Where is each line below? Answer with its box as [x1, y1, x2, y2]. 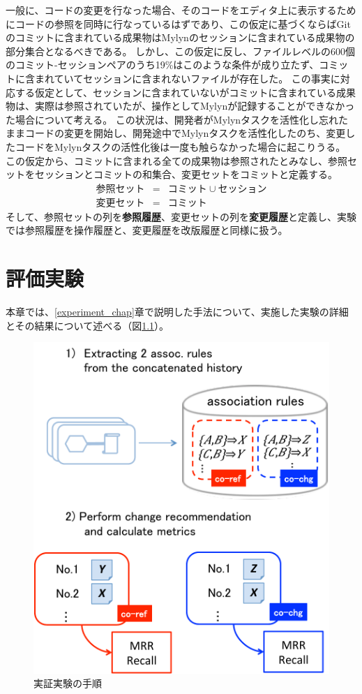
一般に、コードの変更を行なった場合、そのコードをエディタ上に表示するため [6, 3, 356, 17]
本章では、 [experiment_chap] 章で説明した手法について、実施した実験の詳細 [6, 304, 349, 319]
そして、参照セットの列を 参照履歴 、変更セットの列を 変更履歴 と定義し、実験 [6, 209, 356, 223]
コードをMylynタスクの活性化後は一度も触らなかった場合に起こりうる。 [15, 139, 346, 154]
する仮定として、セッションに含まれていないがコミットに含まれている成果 [15, 84, 356, 99]
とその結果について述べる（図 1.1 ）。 [6, 318, 169, 332]
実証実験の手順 [33, 676, 102, 691]
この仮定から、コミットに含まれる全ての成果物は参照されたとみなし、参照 [6, 153, 347, 168]
